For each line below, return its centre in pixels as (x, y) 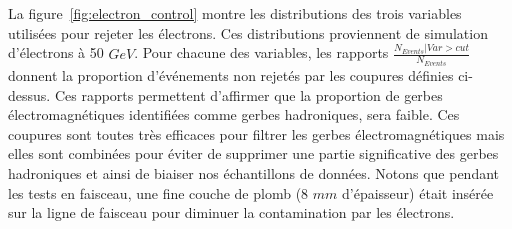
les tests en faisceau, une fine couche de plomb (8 (158, 192)
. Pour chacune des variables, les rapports (261, 52)
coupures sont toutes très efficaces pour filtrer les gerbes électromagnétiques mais (256, 133)
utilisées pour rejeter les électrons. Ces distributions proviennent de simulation (248, 32)
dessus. (29, 94)
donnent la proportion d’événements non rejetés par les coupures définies (231, 74)
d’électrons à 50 (56, 52)
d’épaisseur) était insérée (418, 192)
